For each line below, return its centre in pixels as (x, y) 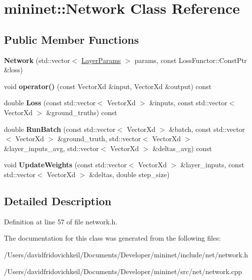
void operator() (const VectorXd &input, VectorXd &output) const (108, 86)
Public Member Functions (71, 39)
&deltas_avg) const (182, 148)
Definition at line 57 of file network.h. (61, 221)
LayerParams (101, 60)
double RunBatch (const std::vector (60, 129)
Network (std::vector (37, 60)
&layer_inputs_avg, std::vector (51, 148)
